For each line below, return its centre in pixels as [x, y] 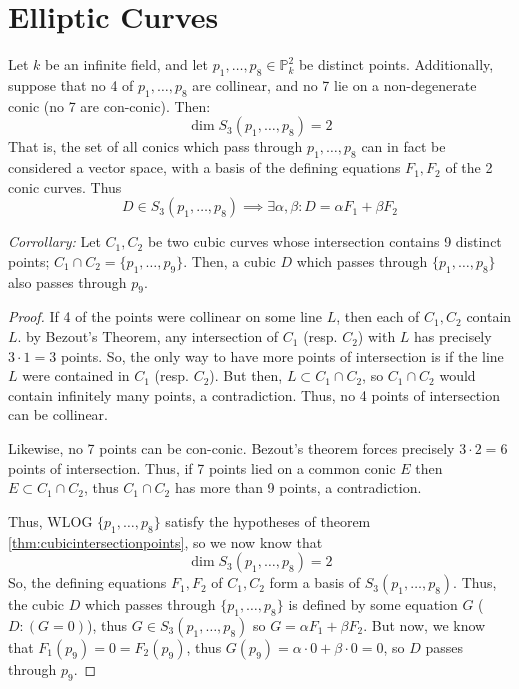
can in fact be [403, 146]
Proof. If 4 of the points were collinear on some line [165, 316]
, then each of [378, 316]
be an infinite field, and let [127, 64]
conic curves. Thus [65, 186]
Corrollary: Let [54, 241]
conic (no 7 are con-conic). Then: [109, 105]
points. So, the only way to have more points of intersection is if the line [282, 355]
